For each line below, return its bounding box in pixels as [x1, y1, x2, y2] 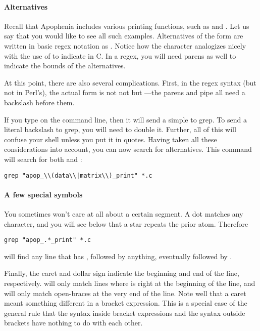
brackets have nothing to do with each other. [4, 317, 143, 328]
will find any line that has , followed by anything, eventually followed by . [4, 251, 232, 261]
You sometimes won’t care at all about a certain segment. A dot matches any [4, 208, 243, 219]
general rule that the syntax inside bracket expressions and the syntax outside [4, 307, 245, 318]
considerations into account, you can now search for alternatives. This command [4, 144, 252, 154]
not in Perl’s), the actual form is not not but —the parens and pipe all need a [4, 87, 245, 98]
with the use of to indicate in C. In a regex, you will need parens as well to [4, 50, 236, 61]
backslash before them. [4, 97, 75, 107]
